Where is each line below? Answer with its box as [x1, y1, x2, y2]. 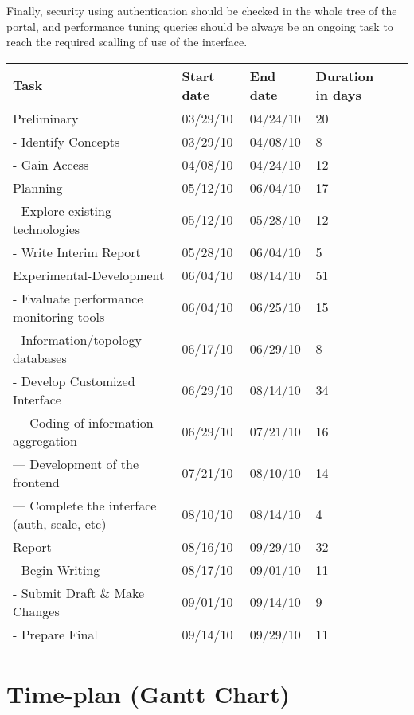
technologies [13, 219, 80, 238]
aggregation [13, 431, 77, 450]
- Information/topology [13, 330, 142, 349]
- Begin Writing [13, 560, 100, 579]
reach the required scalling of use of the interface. [6, 33, 248, 50]
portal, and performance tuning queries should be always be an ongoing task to [6, 18, 393, 34]
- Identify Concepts [13, 131, 120, 150]
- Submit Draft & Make [13, 583, 145, 602]
